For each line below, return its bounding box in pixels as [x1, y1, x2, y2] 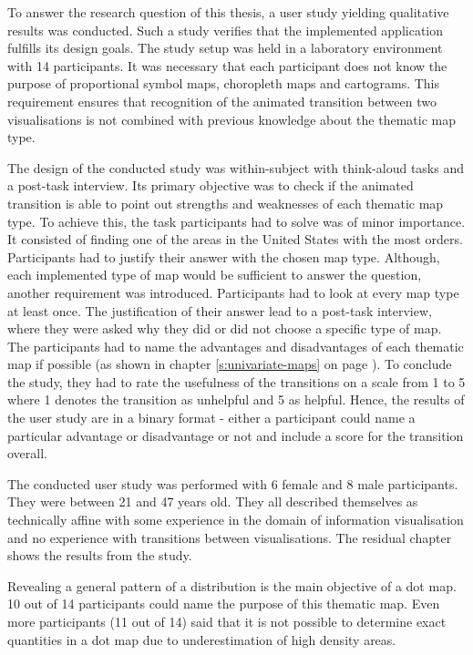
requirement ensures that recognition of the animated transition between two [7, 91, 437, 110]
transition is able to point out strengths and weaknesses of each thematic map [7, 193, 444, 212]
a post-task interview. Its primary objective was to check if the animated [7, 176, 414, 195]
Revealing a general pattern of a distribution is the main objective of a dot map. [7, 576, 457, 595]
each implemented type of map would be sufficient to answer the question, [7, 265, 422, 284]
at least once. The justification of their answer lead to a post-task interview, [7, 301, 432, 320]
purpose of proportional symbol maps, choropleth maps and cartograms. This [7, 74, 440, 93]
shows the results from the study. [7, 546, 192, 565]
